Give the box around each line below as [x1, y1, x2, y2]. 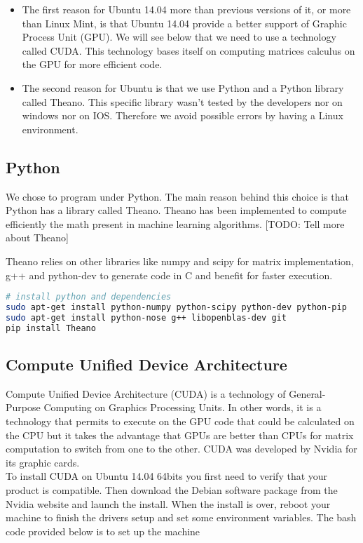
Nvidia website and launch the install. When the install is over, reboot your [6, 496, 331, 511]
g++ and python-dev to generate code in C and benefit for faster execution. [6, 267, 333, 282]
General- [289, 386, 326, 401]
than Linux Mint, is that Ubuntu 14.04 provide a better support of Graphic [22, 15, 347, 30]
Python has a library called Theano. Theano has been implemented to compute [6, 203, 347, 217]
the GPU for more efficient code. [22, 57, 163, 72]
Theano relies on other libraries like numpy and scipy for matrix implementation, [6, 253, 354, 268]
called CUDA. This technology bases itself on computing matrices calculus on [22, 43, 355, 58]
